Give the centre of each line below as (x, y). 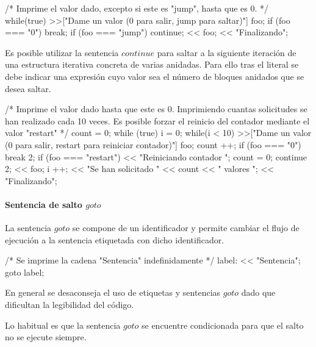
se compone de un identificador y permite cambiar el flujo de (186, 228)
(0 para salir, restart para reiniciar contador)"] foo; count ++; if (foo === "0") (153, 144)
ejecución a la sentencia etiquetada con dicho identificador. (115, 239)
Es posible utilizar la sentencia (62, 52)
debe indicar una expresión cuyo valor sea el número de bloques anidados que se (155, 76)
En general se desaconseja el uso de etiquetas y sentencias (113, 292)
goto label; (25, 272)
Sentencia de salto (44, 204)
